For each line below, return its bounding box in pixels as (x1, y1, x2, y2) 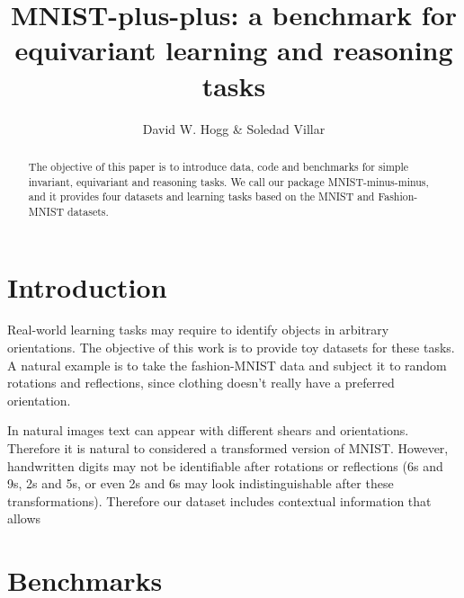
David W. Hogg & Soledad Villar (142, 119, 326, 138)
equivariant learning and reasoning (14, 31, 453, 68)
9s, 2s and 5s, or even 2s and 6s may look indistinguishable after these (7, 474, 394, 493)
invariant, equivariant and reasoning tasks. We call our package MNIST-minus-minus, (28, 174, 429, 189)
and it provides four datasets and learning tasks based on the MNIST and (28, 189, 375, 204)
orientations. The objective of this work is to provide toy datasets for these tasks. (7, 338, 455, 357)
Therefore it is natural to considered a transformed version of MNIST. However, (7, 439, 449, 458)
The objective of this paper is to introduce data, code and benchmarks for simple (28, 158, 408, 174)
